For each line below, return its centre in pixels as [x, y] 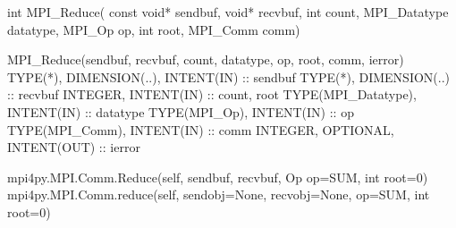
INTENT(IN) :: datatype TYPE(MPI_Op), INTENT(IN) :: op [181, 111]
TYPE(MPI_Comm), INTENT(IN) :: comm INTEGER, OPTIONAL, [201, 129]
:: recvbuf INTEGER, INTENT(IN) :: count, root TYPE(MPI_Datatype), [212, 94]
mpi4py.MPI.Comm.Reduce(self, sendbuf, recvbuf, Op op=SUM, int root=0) [218, 177]
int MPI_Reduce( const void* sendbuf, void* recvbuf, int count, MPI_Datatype [228, 12]
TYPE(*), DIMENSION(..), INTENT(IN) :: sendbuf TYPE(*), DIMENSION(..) [229, 76]
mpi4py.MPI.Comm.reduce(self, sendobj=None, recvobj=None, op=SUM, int [219, 194]
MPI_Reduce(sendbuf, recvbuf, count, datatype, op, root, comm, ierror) [206, 59]
